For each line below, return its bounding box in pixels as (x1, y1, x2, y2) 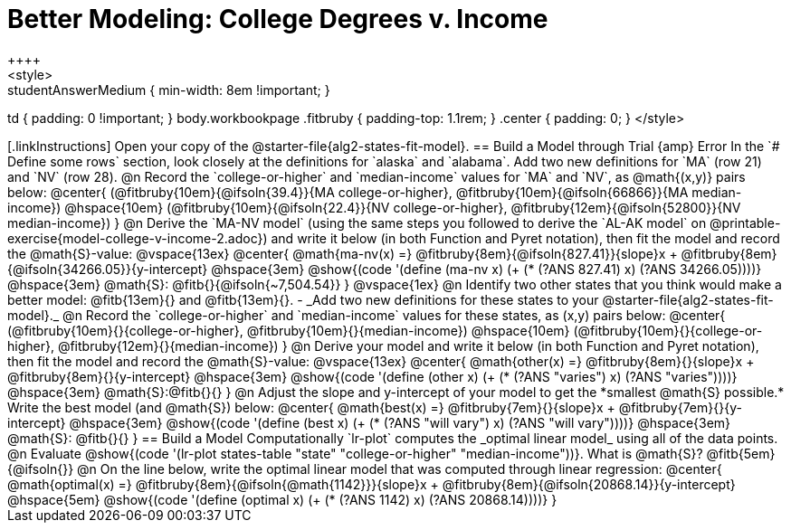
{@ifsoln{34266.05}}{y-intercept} (7, 260, 208, 277)
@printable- (710, 214, 781, 231)
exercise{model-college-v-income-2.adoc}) (7, 230, 268, 246)
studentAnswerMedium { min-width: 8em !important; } (7, 81, 330, 98)
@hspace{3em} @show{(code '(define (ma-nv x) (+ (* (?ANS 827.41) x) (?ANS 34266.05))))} (211, 260, 762, 277)
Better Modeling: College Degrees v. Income (7, 4, 548, 34)
